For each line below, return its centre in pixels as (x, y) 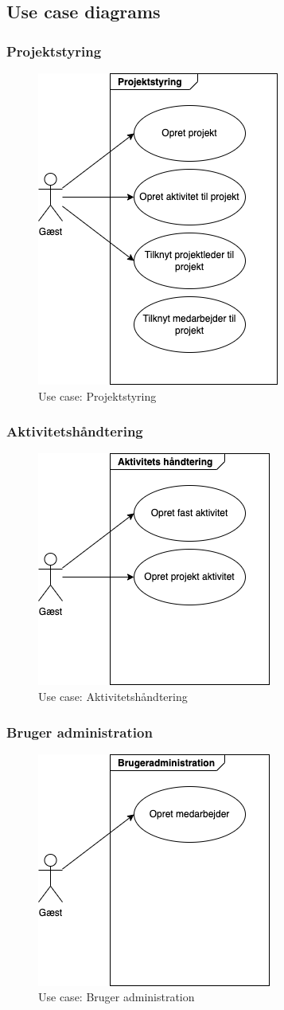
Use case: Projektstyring (97, 395)
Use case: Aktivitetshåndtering (113, 696)
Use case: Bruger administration (117, 997)
